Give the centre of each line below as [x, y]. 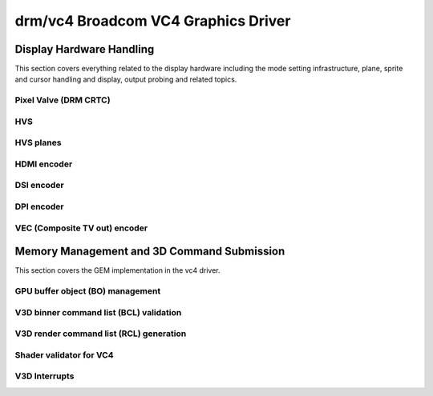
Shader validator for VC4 [64, 354]
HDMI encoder [44, 164]
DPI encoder [39, 206]
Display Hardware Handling [85, 49]
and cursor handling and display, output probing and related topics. [126, 79]
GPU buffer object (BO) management [88, 291]
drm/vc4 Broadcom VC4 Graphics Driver [153, 21]
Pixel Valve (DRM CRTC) [63, 100]
